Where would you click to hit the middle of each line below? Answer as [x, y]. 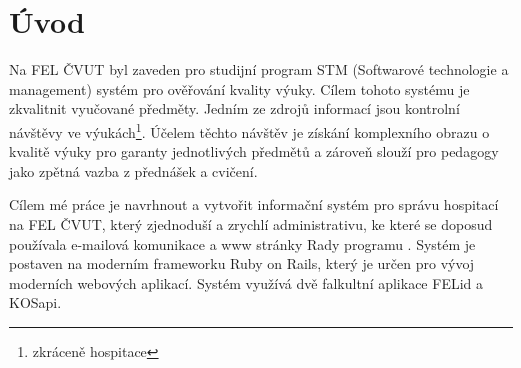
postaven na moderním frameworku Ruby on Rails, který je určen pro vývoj [242, 263]
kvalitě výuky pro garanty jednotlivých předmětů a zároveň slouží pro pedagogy [254, 151]
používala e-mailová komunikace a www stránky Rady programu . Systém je [242, 243]
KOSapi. [35, 302]
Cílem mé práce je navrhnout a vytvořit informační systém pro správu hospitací [254, 204]
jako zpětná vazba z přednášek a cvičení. [133, 170]
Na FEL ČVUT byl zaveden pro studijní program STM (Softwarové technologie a [259, 69]
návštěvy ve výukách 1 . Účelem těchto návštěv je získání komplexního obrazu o [249, 130]
